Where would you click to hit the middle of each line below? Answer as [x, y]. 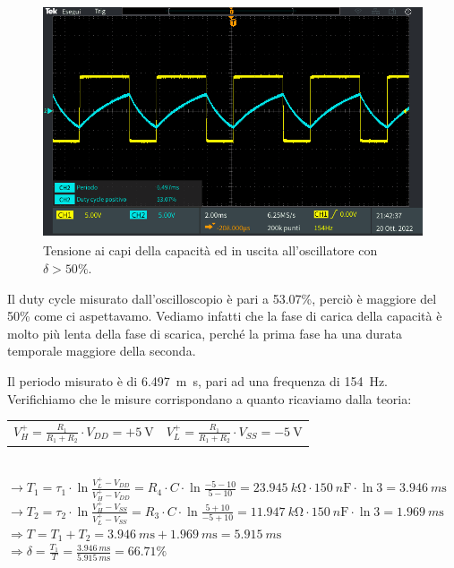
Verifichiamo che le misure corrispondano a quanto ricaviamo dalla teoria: [210, 398]
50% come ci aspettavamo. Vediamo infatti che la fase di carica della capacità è [225, 316]
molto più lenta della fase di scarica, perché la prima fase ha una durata [205, 333]
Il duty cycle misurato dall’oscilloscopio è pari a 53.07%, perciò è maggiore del [222, 298]
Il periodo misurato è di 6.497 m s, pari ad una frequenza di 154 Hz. [197, 380]
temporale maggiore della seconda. [102, 351]
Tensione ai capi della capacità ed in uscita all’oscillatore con [210, 250]
